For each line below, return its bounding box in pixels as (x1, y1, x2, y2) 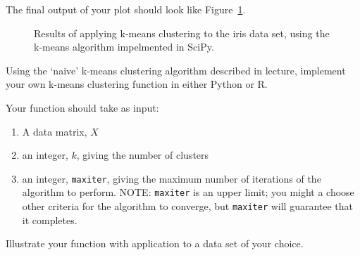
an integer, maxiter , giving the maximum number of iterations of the (22, 171, 321, 185)
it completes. (22, 212, 77, 227)
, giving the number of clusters (76, 148, 209, 162)
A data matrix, (22, 124, 87, 138)
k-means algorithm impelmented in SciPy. (34, 39, 214, 54)
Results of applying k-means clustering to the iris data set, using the (34, 25, 330, 40)
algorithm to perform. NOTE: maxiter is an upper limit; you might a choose (22, 185, 354, 200)
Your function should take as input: (6, 100, 159, 115)
